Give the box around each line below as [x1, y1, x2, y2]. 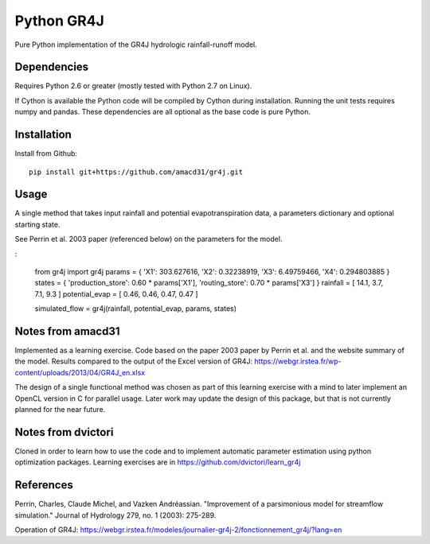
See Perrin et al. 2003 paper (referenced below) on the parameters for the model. [14, 235, 283, 244]
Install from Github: [14, 149, 78, 158]
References [14, 478, 73, 492]
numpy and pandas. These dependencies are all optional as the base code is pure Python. [14, 107, 311, 117]
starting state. [14, 220, 61, 229]
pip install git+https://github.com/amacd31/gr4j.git [29, 167, 243, 177]
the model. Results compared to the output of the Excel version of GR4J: [14, 356, 253, 366]
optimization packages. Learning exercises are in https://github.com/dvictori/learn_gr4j [14, 457, 301, 467]
